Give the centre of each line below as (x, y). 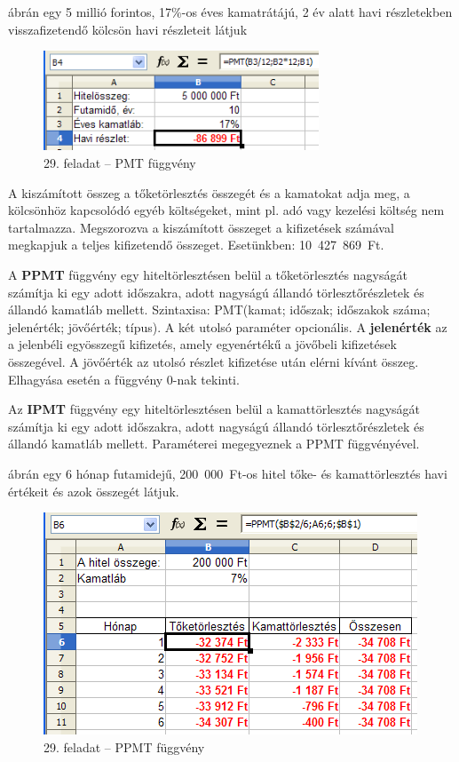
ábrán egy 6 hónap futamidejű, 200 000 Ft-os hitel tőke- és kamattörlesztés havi (228, 473)
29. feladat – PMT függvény (120, 163)
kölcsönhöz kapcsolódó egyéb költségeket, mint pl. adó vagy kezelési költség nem (226, 210)
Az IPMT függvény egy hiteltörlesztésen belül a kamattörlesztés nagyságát (214, 409)
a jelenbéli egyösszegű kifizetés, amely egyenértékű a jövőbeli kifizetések (202, 344)
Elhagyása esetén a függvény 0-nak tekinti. (124, 379)
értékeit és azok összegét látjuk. (94, 491)
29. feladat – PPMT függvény (124, 746)
